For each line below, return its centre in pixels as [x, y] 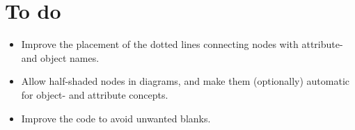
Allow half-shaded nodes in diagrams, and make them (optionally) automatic [186, 81]
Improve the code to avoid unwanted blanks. [116, 118]
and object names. [60, 57]
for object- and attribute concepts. [95, 94]
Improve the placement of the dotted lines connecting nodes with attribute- [182, 44]
